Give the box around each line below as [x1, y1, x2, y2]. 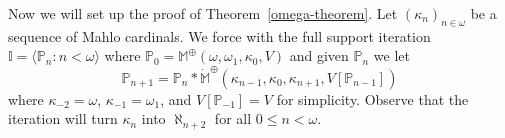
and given [289, 45, 349, 66]
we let [373, 45, 410, 66]
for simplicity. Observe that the [276, 88, 469, 109]
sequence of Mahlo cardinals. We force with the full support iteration [8, 25, 431, 46]
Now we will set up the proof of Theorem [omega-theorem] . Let [8, 3, 398, 23]
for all [214, 108, 252, 129]
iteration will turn [8, 108, 118, 129]
